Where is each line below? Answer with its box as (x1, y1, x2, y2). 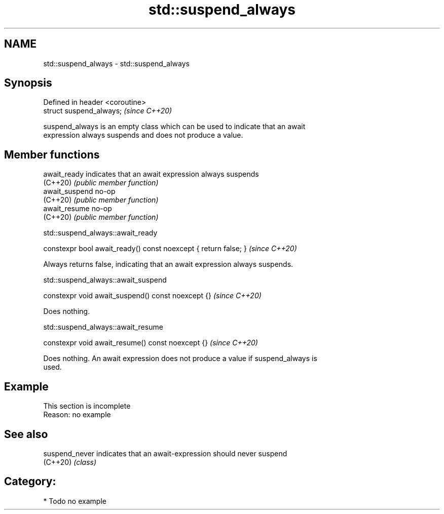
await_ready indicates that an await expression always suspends (43, 170, 259, 179)
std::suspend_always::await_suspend (43, 275, 167, 285)
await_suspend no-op (43, 187, 116, 196)
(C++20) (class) (43, 457, 97, 466)
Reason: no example (43, 410, 111, 419)
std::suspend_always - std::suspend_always (43, 59, 190, 68)
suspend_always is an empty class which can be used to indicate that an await (43, 122, 306, 131)
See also (4, 427, 48, 441)
